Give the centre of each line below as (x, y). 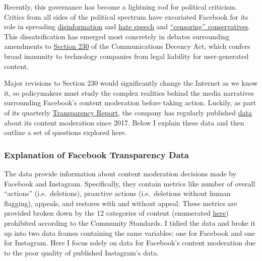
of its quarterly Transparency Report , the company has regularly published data (128, 112)
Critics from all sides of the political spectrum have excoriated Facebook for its (126, 16)
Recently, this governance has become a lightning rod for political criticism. (121, 7)
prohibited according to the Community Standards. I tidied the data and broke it (130, 222)
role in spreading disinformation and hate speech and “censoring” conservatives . (127, 26)
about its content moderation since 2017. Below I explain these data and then (124, 122)
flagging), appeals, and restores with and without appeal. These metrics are (121, 203)
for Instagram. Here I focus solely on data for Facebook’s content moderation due (130, 243)
